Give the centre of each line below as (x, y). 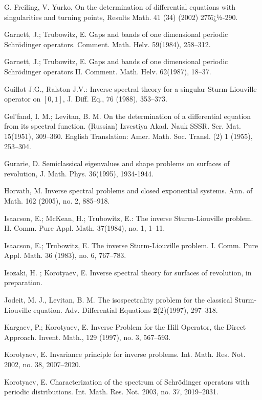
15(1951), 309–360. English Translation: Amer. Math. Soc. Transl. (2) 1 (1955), (128, 136)
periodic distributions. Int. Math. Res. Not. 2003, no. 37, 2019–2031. (111, 392)
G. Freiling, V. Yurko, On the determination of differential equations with (120, 7)
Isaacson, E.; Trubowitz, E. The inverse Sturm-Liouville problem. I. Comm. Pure (131, 245)
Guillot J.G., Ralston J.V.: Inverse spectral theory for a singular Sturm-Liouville (130, 88)
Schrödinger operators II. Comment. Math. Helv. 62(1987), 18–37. (108, 71)
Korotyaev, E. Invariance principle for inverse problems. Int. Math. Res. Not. (125, 354)
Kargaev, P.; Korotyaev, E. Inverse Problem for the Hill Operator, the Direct (125, 327)
